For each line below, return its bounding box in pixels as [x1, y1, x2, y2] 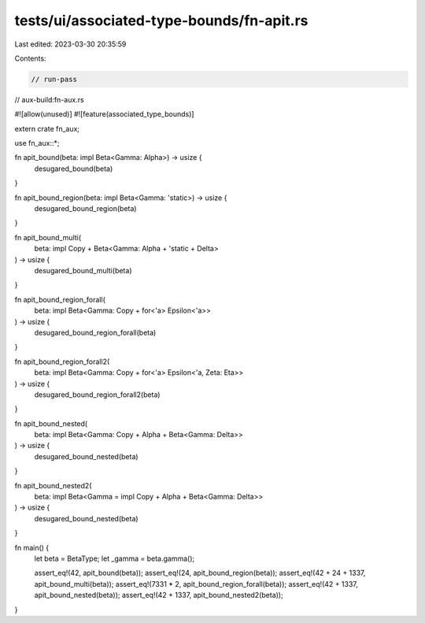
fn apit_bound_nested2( [14, 480, 92, 490]
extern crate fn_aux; [14, 124, 80, 133]
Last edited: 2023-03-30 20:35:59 [14, 39, 127, 49]
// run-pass [31, 75, 78, 83]
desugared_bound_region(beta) [34, 204, 137, 213]
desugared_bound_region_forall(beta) [34, 328, 157, 337]
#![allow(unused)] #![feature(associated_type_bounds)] [14, 109, 194, 119]
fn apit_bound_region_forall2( [14, 357, 110, 366]
